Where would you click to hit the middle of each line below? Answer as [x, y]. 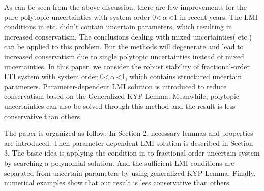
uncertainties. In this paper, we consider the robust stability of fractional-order [127, 66]
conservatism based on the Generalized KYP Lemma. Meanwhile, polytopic [122, 96]
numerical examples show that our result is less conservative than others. [118, 183]
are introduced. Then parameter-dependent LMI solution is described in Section [129, 143]
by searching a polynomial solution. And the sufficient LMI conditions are [119, 162]
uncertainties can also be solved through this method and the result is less [120, 106]
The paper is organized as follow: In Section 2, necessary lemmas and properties [129, 133]
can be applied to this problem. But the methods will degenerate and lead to [124, 46]
